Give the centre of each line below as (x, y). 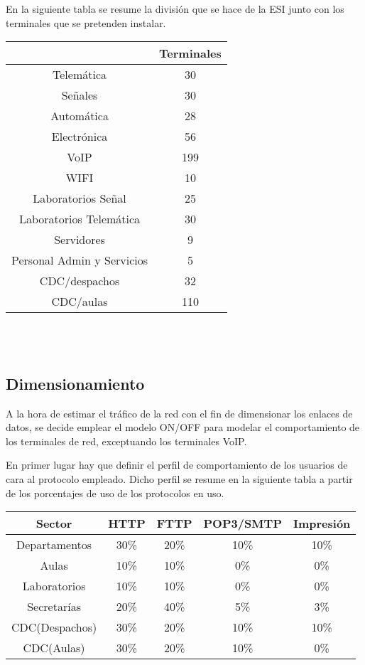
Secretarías (54, 607)
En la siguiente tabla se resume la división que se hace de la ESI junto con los (175, 9)
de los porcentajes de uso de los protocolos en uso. (115, 493)
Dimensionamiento (75, 383)
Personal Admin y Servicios (80, 260)
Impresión (322, 523)
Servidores (80, 240)
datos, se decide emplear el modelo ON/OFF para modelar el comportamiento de (183, 427)
